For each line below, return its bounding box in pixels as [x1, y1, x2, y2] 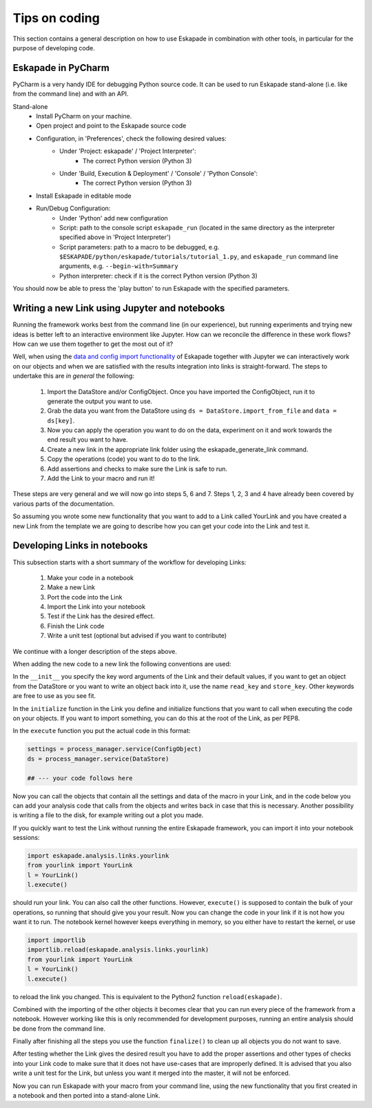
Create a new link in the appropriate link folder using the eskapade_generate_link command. [47, 445, 309, 453]
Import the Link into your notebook [47, 603, 146, 611]
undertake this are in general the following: [12, 372, 134, 380]
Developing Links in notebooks [12, 540, 148, 551]
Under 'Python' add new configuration [59, 214, 168, 222]
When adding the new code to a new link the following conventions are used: [12, 660, 231, 668]
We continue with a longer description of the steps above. [12, 647, 177, 655]
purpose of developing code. [12, 43, 96, 52]
